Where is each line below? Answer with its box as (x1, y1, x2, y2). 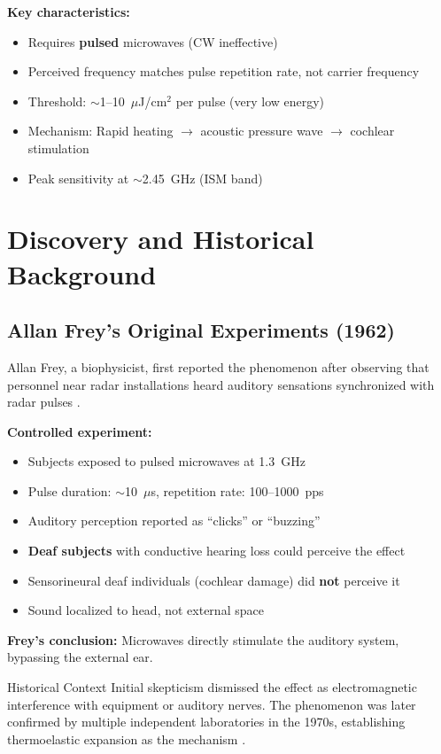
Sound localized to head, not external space (27, 601, 264, 619)
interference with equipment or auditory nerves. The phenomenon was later (7, 695, 416, 713)
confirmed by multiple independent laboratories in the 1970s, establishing (7, 712, 406, 731)
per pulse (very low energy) (175, 91, 325, 110)
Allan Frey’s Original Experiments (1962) (7, 316, 395, 344)
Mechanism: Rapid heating (27, 121, 174, 140)
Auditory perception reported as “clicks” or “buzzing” (27, 511, 321, 530)
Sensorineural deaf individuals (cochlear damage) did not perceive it (27, 571, 400, 589)
